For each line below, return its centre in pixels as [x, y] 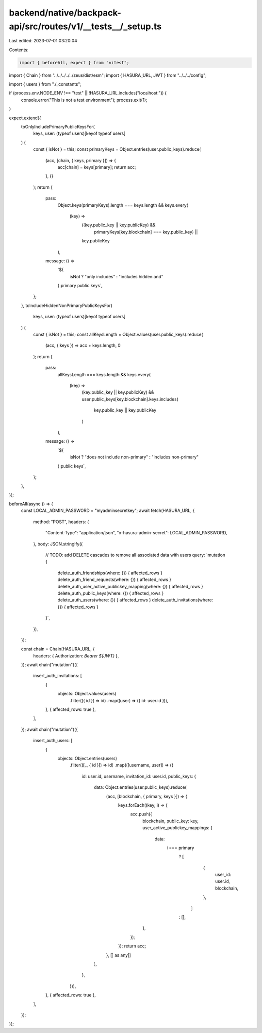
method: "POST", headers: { [61, 522]
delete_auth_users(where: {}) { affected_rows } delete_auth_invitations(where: [135, 600]
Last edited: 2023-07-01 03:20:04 [43, 41]
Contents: [19, 50]
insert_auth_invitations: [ [57, 676]
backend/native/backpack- [65, 13]
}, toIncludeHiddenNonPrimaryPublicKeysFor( [67, 305]
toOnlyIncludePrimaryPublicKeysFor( [58, 127]
